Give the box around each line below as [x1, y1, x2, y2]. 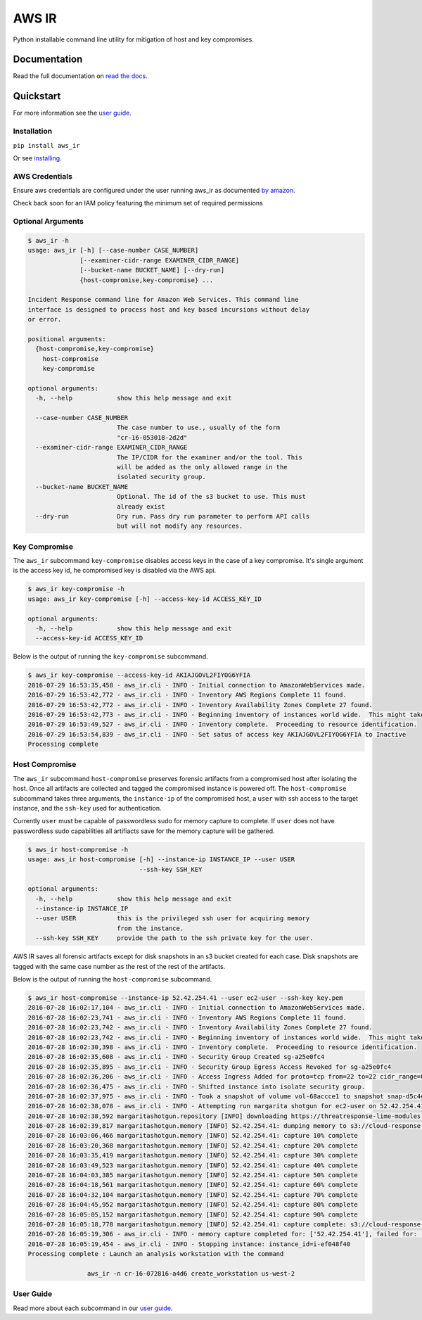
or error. [27, 315, 62, 324]
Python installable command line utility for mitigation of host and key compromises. [13, 35, 255, 44]
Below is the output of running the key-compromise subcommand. [13, 652, 209, 661]
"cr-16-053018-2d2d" [116, 433, 188, 441]
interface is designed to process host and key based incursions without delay [27, 305, 310, 313]
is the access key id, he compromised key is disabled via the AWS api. [13, 566, 217, 575]
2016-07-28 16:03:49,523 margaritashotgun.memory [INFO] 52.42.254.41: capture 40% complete [27, 1161, 358, 1169]
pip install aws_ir [13, 141, 80, 149]
